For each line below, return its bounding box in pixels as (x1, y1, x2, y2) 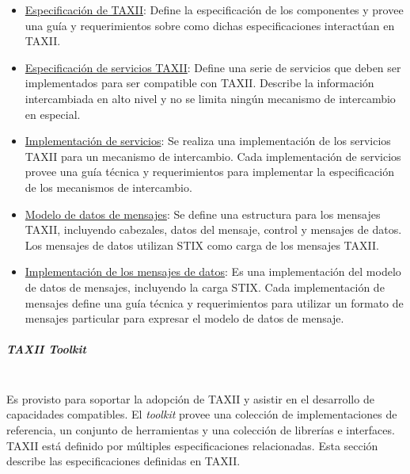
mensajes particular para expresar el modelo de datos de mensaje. (25, 310, 344, 327)
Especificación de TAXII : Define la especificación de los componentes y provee (25, 2, 404, 17)
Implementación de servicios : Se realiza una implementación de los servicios (25, 132, 391, 149)
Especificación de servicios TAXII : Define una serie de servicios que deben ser (25, 59, 401, 75)
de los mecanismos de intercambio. (25, 178, 192, 195)
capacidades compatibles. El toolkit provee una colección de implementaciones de (6, 406, 397, 422)
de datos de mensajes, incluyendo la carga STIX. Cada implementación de (25, 278, 385, 295)
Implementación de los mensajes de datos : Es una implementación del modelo (25, 263, 401, 280)
